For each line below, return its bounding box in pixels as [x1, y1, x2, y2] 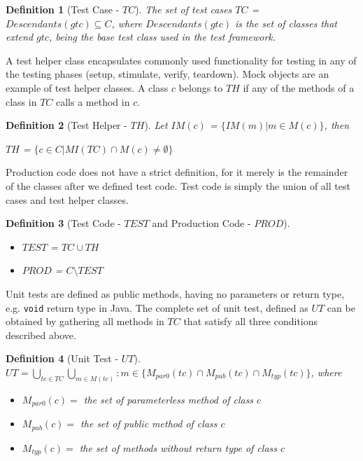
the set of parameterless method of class [83, 392, 254, 406]
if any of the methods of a [243, 80, 355, 95]
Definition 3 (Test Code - [6, 216, 121, 230]
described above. [6, 327, 76, 342]
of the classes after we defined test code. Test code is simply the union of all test [6, 178, 350, 193]
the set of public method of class [80, 416, 218, 431]
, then [324, 118, 350, 132]
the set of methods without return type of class [79, 440, 277, 455]
